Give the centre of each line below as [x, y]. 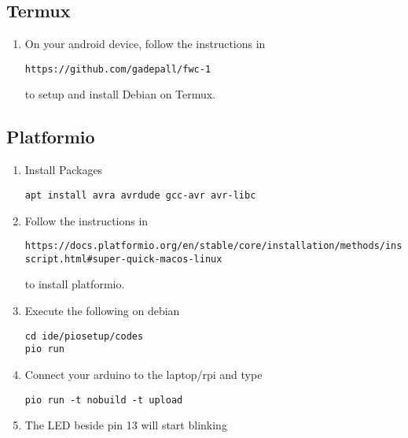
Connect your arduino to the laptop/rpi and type [143, 374]
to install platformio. [75, 284]
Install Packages [64, 170]
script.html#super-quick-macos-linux [123, 259]
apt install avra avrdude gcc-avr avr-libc [140, 195]
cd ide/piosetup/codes [84, 336]
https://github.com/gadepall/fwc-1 [118, 69]
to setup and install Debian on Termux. [120, 94]
